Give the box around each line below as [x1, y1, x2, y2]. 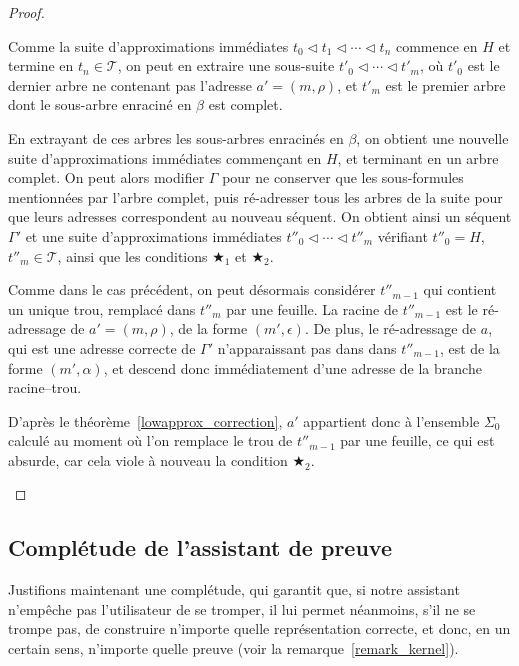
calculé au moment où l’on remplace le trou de [8, 430, 293, 451]
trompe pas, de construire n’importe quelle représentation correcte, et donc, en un [8, 618, 511, 639]
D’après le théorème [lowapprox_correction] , [8, 410, 283, 431]
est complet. [208, 94, 283, 115]
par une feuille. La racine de [226, 298, 398, 319]
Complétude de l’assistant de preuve [8, 532, 392, 563]
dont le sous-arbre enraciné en [8, 94, 192, 115]
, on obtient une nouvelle [356, 127, 509, 148]
